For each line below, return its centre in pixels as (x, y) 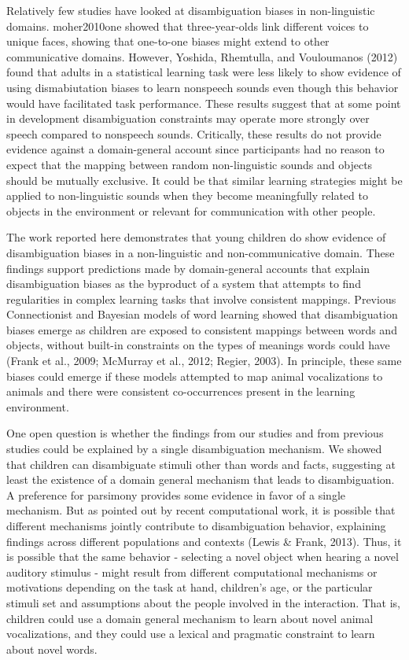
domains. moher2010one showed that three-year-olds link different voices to (188, 26)
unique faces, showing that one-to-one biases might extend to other (168, 41)
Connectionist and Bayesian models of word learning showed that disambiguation (202, 314)
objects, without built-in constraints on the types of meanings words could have (198, 345)
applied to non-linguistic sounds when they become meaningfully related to (187, 195)
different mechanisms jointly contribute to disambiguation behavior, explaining (196, 525)
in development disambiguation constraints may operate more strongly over (188, 118)
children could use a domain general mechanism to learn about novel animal (190, 618)
